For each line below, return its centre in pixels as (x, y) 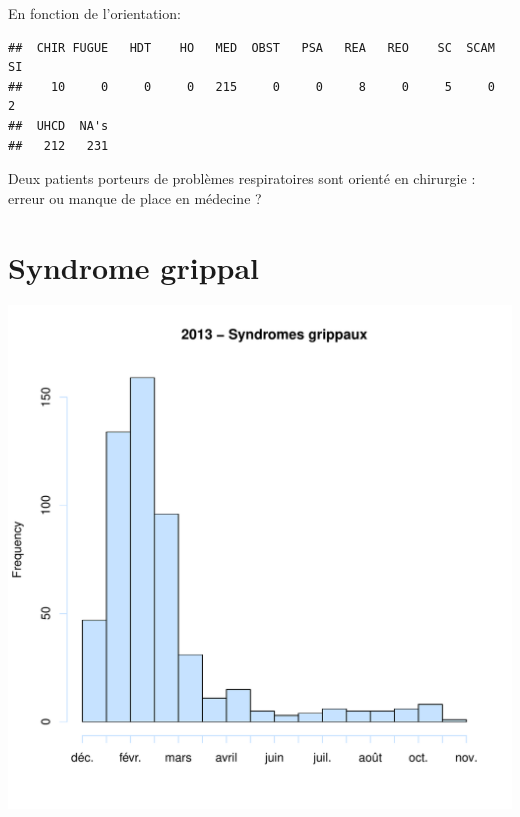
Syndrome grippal (134, 266)
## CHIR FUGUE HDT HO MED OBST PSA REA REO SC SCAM (251, 47)
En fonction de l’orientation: (94, 13)
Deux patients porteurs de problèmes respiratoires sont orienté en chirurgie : (242, 178)
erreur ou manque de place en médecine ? (135, 197)
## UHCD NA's (58, 125)
